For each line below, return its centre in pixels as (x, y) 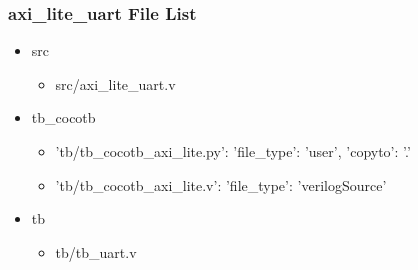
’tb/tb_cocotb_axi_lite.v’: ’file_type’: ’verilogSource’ (221, 184)
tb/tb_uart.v (96, 251)
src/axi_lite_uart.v (115, 83)
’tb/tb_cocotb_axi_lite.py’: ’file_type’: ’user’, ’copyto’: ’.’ (233, 151)
